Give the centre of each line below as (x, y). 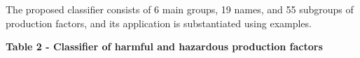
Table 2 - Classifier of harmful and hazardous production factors (164, 46)
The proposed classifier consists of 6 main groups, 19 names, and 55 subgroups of (180, 9)
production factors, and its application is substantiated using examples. (159, 23)
